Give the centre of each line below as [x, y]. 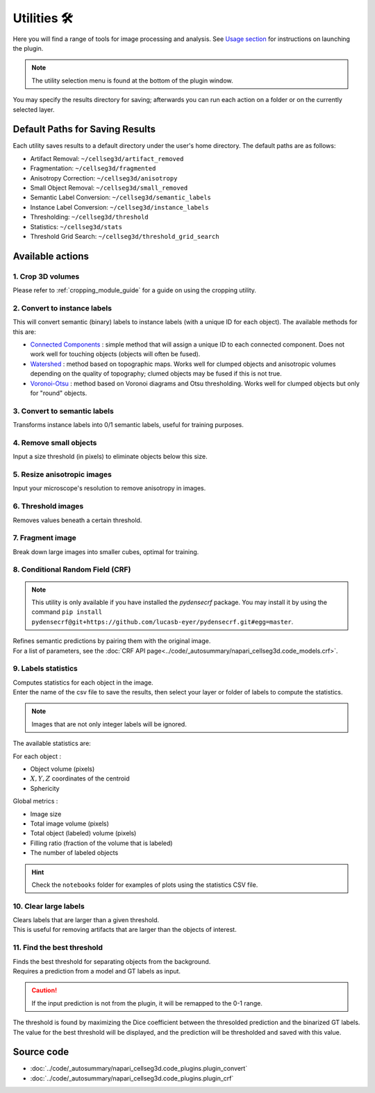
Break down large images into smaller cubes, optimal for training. [106, 551]
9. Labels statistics [45, 669]
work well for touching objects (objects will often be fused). [115, 354]
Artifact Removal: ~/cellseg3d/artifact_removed [107, 158]
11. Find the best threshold [58, 948]
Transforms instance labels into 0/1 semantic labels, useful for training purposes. [128, 425]
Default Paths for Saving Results [84, 130]
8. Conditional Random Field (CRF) [72, 569]
